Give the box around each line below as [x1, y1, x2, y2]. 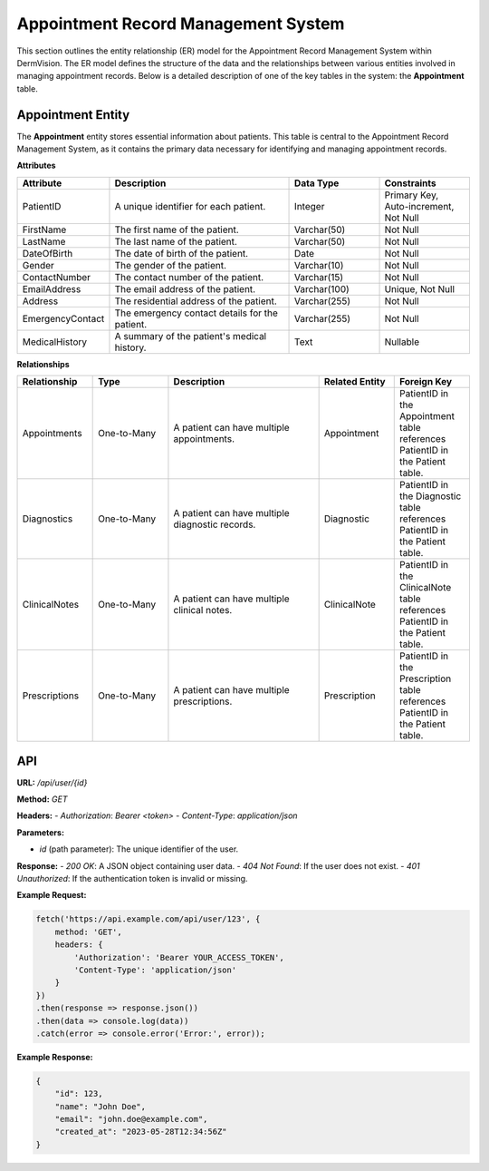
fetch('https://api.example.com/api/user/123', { [35, 914, 261, 924]
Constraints [384, 177, 436, 190]
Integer [294, 200, 325, 212]
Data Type [294, 177, 340, 190]
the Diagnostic [399, 490, 462, 503]
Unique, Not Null [384, 282, 455, 295]
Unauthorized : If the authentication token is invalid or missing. [16, 873, 248, 884]
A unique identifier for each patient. [114, 200, 266, 212]
